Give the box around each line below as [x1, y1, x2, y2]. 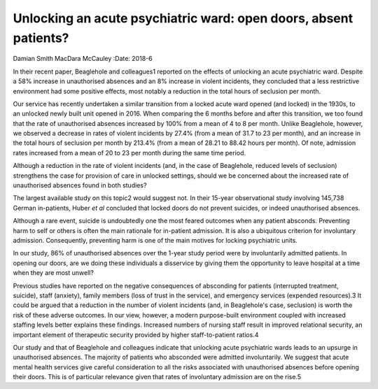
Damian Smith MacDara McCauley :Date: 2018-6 [13, 55, 153, 63]
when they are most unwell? [13, 269, 94, 277]
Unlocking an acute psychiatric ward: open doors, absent [13, 10, 353, 26]
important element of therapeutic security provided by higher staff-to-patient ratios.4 [13, 330, 259, 339]
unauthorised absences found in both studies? [13, 181, 147, 190]
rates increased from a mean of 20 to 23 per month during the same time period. [13, 148, 246, 157]
